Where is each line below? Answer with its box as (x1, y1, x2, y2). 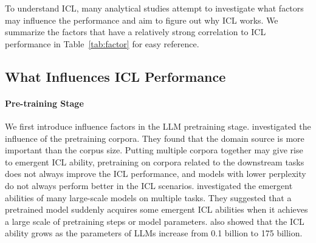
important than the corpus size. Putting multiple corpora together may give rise (5, 144, 303, 156)
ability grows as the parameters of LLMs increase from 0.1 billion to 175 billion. (5, 227, 303, 239)
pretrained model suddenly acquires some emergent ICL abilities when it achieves (5, 203, 308, 216)
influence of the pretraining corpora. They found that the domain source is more (5, 131, 304, 144)
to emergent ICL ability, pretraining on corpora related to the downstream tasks (5, 155, 304, 168)
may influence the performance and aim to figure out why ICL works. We (5, 13, 278, 26)
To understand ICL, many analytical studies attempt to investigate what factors (5, 2, 304, 14)
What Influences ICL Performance (5, 67, 226, 85)
